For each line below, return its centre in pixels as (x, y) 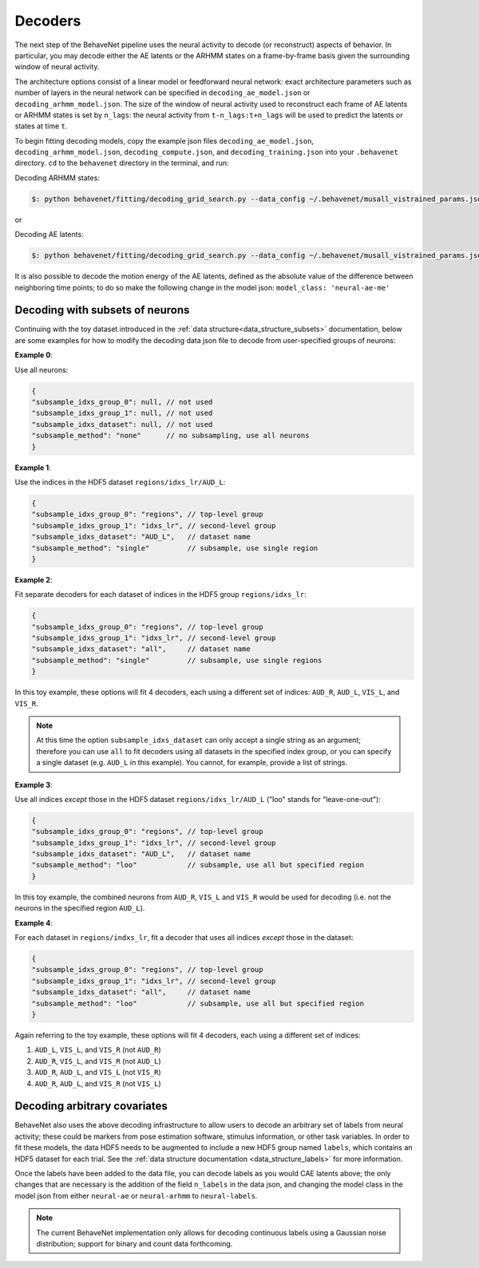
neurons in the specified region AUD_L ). (80, 908)
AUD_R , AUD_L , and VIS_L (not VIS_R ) (98, 1072)
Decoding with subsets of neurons (102, 310)
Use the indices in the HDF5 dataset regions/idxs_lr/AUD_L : (120, 482)
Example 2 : (34, 579)
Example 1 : (33, 468)
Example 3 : (34, 784)
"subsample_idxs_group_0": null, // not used (122, 402)
